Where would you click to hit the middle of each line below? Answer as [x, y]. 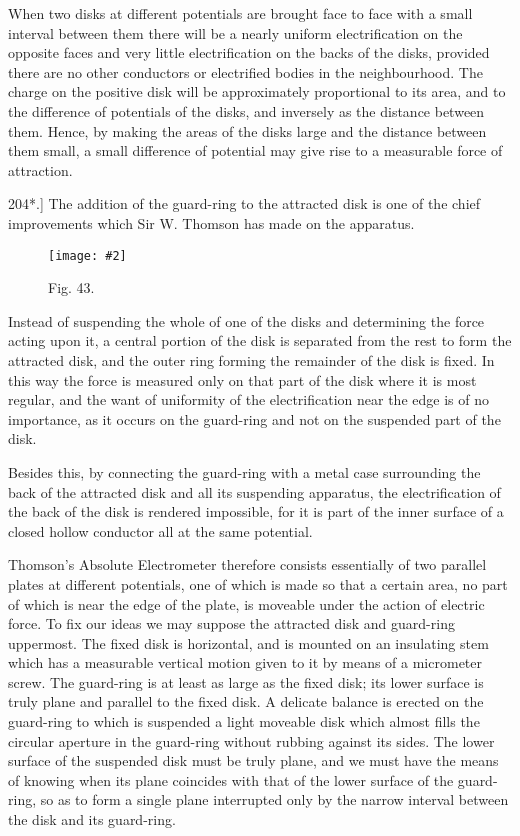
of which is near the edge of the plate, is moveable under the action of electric [246, 603]
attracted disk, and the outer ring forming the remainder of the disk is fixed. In [251, 359]
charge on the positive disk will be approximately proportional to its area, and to [257, 91]
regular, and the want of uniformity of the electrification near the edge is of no [248, 399]
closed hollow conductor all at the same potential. [160, 530]
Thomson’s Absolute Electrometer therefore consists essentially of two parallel [247, 564]
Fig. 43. [71, 287]
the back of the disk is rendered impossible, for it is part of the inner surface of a [256, 511]
